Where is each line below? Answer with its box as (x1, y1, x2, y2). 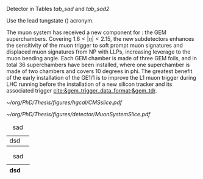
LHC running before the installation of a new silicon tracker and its (6, 80, 173, 88)
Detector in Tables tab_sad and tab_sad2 (6, 5, 110, 12)
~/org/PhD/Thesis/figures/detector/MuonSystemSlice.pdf (6, 111, 151, 118)
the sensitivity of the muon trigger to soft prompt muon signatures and (6, 42, 183, 49)
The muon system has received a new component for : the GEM (6, 29, 166, 36)
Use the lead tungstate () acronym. (6, 17, 94, 24)
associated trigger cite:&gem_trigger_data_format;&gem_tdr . (6, 87, 157, 94)
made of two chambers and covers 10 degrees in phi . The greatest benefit (6, 68, 193, 75)
